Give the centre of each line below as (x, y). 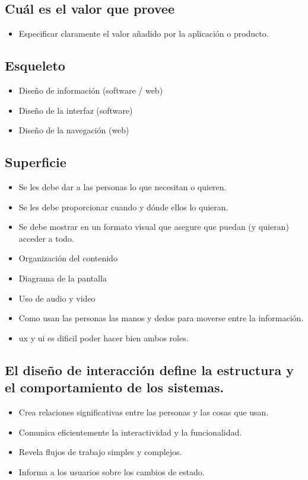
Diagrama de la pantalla (63, 278)
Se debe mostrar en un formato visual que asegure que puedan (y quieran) (154, 227)
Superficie (36, 162)
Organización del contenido (68, 258)
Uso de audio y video (57, 298)
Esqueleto (35, 65)
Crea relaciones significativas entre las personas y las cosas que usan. (144, 412)
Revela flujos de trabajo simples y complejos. (100, 452)
